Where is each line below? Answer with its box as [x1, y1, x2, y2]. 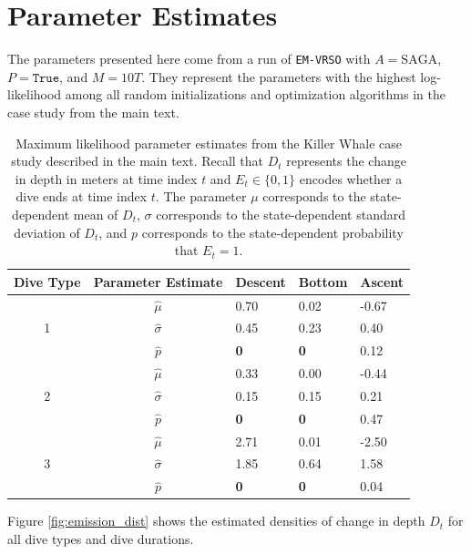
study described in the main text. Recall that [11, 151, 264, 170]
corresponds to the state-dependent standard [156, 204, 406, 223]
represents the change [286, 151, 406, 170]
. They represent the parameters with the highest [141, 67, 416, 86]
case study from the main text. [7, 102, 179, 121]
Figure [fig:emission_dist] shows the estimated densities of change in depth [7, 511, 425, 530]
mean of [73, 204, 118, 223]
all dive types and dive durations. [7, 529, 194, 548]
